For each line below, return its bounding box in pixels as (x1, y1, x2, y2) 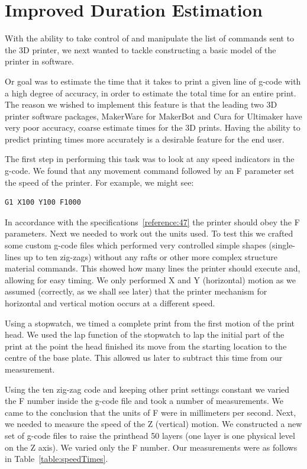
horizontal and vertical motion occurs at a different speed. (5, 297, 215, 309)
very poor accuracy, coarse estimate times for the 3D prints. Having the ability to (5, 121, 300, 134)
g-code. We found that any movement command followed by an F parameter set (5, 164, 295, 177)
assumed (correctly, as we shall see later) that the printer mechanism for (5, 285, 267, 297)
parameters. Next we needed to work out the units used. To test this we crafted (5, 227, 293, 240)
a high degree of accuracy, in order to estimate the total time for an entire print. (5, 86, 296, 99)
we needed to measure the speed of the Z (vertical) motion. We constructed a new (5, 418, 302, 430)
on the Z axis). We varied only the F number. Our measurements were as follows (5, 441, 298, 453)
